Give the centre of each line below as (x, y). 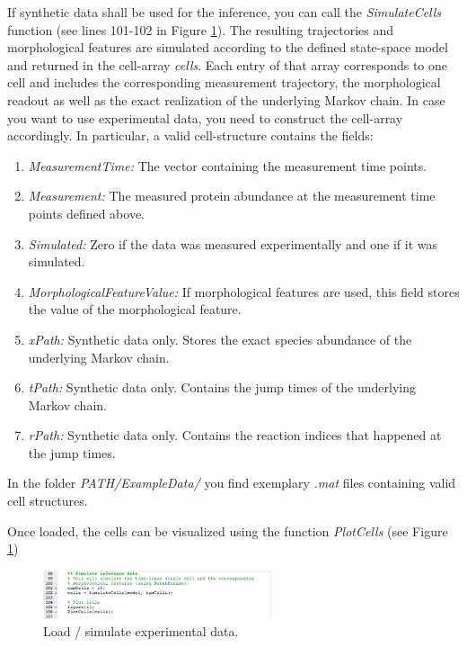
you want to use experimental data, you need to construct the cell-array (205, 117)
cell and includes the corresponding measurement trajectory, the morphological (224, 82)
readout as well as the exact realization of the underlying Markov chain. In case (226, 99)
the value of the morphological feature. (135, 309)
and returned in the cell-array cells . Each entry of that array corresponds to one (228, 64)
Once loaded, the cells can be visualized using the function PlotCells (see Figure (228, 530)
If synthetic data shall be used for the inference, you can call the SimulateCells (225, 12)
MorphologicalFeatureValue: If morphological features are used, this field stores (244, 291)
